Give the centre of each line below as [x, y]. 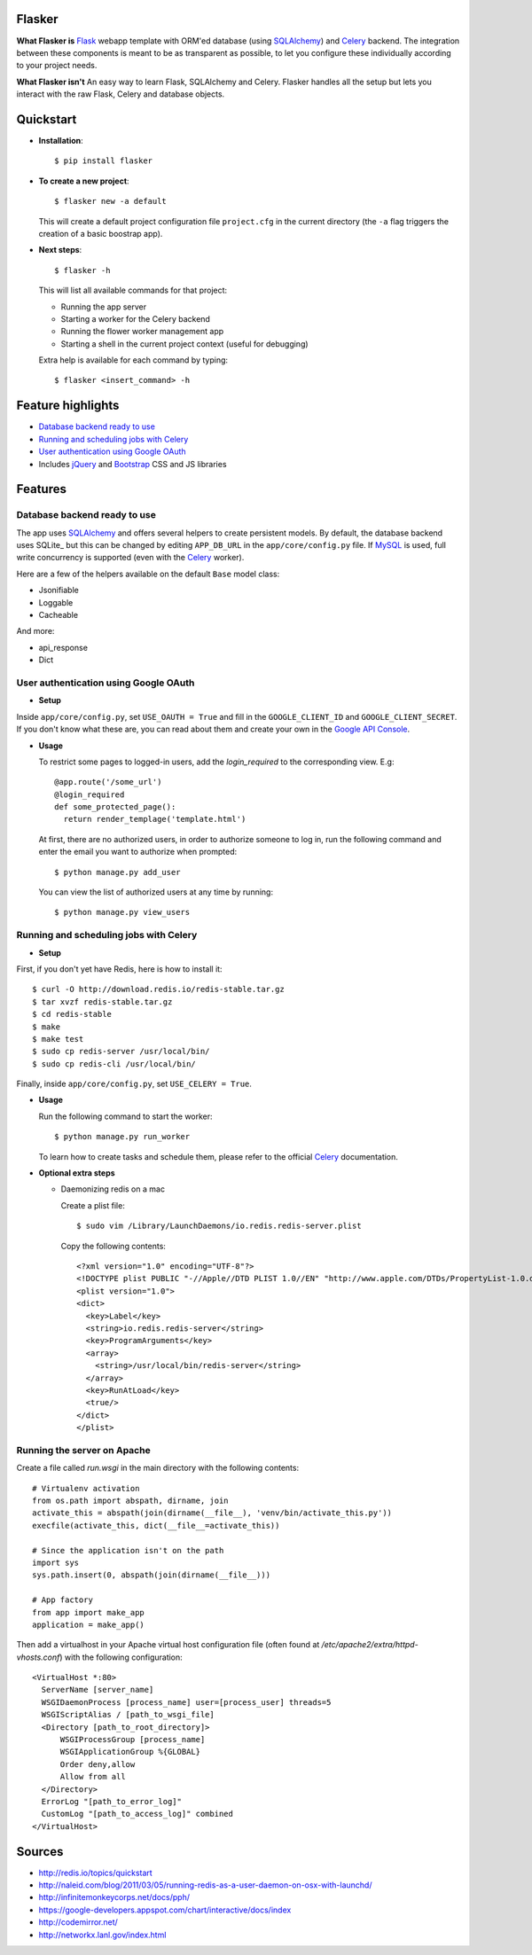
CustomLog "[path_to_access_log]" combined [137, 1814]
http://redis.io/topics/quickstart [95, 1873]
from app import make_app [89, 1612]
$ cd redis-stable [72, 1014]
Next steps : [60, 250]
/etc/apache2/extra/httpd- [370, 1645]
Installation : [61, 140]
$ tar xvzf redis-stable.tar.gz [102, 1001]
